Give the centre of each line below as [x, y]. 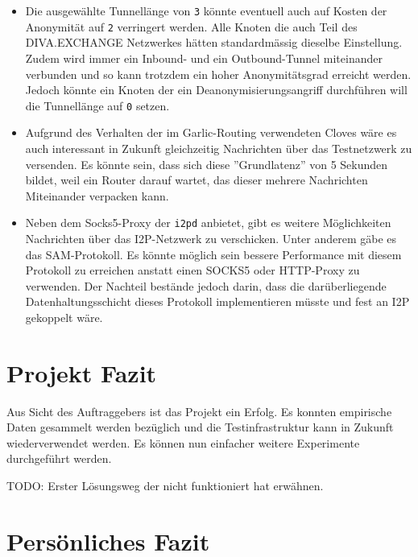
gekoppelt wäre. [64, 317]
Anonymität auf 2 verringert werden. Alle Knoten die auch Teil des [191, 26]
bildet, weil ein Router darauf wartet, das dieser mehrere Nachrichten [197, 180]
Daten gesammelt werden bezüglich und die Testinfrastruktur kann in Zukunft [200, 427]
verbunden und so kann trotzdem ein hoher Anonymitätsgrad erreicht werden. [218, 74]
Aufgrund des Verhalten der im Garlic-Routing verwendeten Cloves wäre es [211, 132]
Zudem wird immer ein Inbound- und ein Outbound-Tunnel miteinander [204, 58]
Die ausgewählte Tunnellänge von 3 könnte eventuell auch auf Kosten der [206, 10]
